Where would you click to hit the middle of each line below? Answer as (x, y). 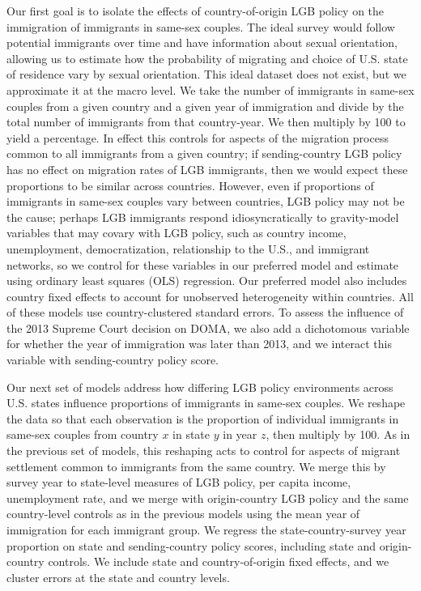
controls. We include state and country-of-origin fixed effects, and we (219, 561)
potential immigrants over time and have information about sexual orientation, (202, 43)
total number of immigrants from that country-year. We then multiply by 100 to (206, 122)
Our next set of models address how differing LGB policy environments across (200, 387)
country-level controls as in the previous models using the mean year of (183, 514)
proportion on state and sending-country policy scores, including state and (191, 545)
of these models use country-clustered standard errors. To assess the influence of (205, 312)
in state (191, 434)
